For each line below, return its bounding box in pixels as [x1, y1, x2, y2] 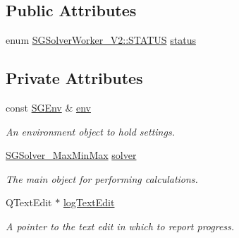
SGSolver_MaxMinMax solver [6, 148, 137, 162]
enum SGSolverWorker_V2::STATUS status [6, 32, 196, 47]
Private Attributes [6, 67, 143, 89]
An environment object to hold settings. [6, 124, 175, 138]
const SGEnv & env [6, 100, 91, 114]
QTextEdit [6, 195, 52, 210]
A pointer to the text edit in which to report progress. [6, 218, 235, 233]
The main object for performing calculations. [6, 171, 198, 186]
